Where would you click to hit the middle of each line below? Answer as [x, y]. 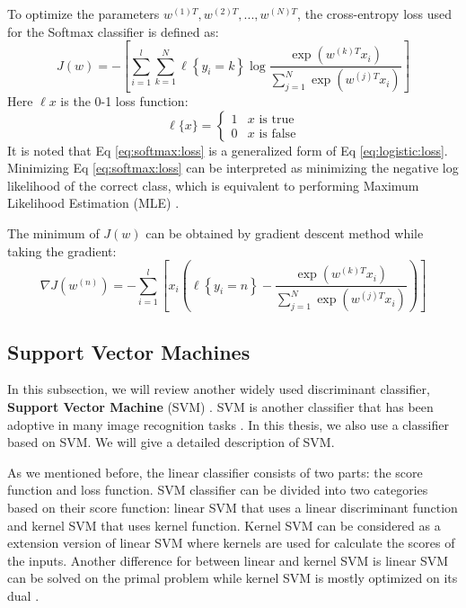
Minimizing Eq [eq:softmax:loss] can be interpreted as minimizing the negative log [233, 168]
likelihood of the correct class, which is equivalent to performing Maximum [213, 185]
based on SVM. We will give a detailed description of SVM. [171, 442]
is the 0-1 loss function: [124, 101]
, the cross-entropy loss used [375, 13]
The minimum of [53, 233]
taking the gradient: [62, 250]
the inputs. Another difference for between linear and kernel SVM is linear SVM [228, 560]
